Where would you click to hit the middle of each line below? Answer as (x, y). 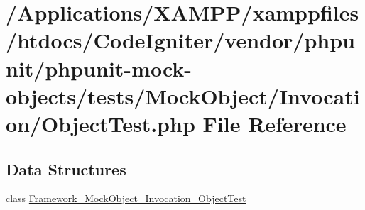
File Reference (274, 123)
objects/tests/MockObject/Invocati (183, 95)
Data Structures (66, 168)
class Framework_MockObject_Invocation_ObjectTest (126, 198)
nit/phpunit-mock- (99, 68)
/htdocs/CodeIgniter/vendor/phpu (180, 40)
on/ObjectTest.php (100, 123)
